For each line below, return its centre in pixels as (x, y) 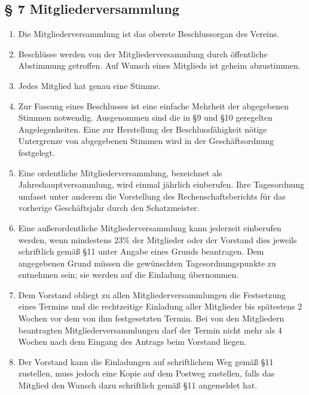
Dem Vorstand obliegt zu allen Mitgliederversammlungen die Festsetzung (152, 294)
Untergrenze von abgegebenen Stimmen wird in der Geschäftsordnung (146, 141)
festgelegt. (36, 152)
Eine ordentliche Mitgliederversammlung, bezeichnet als (120, 172)
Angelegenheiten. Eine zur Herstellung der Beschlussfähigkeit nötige (143, 129)
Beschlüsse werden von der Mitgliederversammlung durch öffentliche (143, 53)
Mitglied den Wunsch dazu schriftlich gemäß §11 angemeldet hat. (138, 385)
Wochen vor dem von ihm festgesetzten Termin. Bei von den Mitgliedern (151, 318)
